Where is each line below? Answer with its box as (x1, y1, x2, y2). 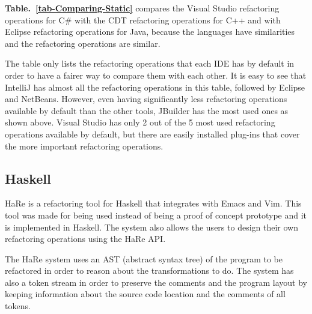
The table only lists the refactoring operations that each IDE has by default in (5, 57, 295, 70)
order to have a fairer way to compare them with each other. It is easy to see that (5, 68, 307, 81)
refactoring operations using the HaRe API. (5, 232, 166, 245)
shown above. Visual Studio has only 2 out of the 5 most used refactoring (5, 116, 275, 128)
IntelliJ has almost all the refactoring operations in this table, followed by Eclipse (5, 80, 305, 93)
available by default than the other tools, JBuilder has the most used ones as (5, 104, 289, 116)
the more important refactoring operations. (5, 139, 164, 152)
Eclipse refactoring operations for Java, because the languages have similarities (5, 25, 295, 38)
